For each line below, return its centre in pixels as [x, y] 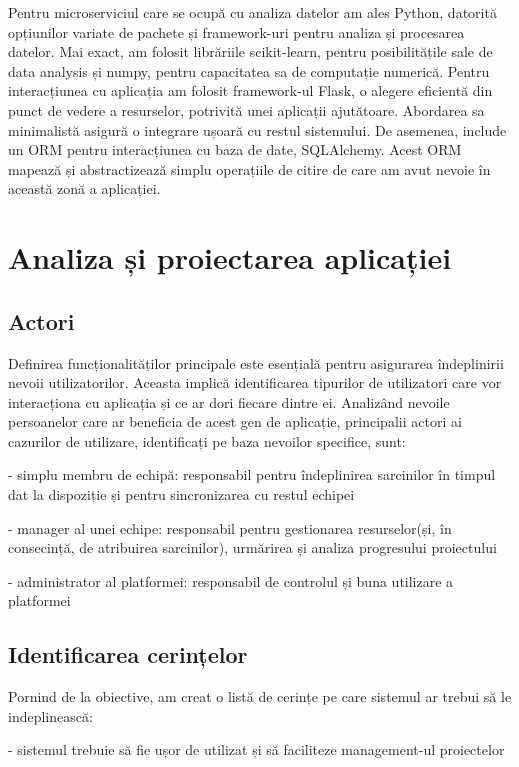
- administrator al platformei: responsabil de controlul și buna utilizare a [231, 580]
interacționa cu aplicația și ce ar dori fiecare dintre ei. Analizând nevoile [229, 401]
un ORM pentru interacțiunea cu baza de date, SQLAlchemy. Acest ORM [235, 149]
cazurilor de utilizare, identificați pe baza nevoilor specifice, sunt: [207, 440]
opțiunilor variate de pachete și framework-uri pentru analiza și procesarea [236, 31]
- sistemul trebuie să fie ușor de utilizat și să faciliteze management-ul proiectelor [256, 749]
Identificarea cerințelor [128, 654]
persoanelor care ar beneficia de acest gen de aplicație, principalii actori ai [235, 421]
